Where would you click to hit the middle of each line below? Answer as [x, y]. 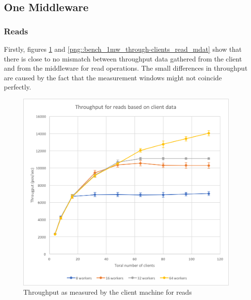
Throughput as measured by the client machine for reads [108, 292]
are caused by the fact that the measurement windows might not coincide [113, 77]
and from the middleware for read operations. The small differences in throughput [126, 68]
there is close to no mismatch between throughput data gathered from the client [123, 58]
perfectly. [18, 87]
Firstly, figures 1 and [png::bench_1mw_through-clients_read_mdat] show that [123, 49]
